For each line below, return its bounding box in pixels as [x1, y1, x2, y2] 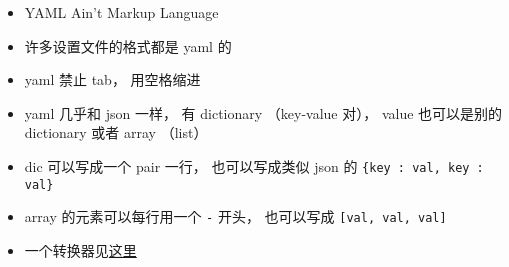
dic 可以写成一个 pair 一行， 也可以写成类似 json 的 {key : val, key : [24, 155, 484, 176]
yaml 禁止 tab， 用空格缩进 [24, 69, 201, 90]
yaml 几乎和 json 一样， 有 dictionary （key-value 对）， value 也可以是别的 [24, 102, 503, 123]
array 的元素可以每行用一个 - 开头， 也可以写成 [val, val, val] [24, 206, 447, 227]
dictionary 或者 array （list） [24, 122, 208, 143]
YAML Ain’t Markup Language [24, 2, 219, 22]
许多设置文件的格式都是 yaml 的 [24, 35, 232, 56]
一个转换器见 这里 [24, 239, 137, 260]
